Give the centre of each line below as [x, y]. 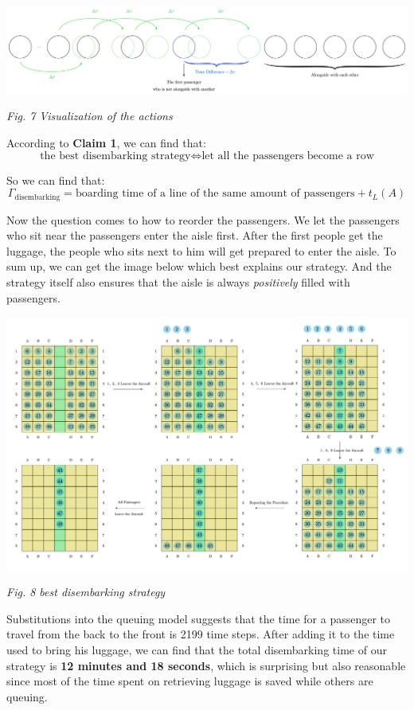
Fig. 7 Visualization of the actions [90, 116]
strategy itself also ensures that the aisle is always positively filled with [178, 281]
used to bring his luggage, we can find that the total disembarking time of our [197, 649]
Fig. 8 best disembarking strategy [86, 592]
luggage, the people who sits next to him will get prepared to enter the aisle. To [201, 250]
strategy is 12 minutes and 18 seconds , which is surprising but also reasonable [206, 665]
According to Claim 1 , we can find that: [106, 142]
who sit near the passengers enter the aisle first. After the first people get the [195, 235]
